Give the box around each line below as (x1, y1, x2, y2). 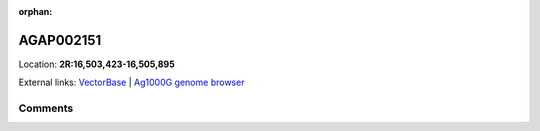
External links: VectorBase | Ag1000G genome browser (18, 76, 245, 89)
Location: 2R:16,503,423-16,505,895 (18, 58, 175, 70)
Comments (18, 101, 74, 115)
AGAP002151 (18, 31, 102, 49)
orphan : (18, 6, 53, 17)
